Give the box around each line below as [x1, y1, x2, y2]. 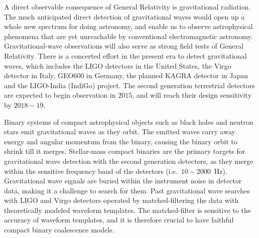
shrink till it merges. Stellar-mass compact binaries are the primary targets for [4, 146, 245, 156]
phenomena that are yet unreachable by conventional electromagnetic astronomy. [4, 31, 253, 41]
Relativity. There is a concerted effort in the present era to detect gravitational [4, 50, 247, 61]
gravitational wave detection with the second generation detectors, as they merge [4, 155, 253, 166]
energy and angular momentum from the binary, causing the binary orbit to [4, 136, 237, 146]
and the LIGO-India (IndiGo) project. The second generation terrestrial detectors [4, 80, 255, 90]
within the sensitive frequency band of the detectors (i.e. [4, 165, 178, 176]
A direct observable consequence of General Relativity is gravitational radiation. [4, 2, 251, 12]
